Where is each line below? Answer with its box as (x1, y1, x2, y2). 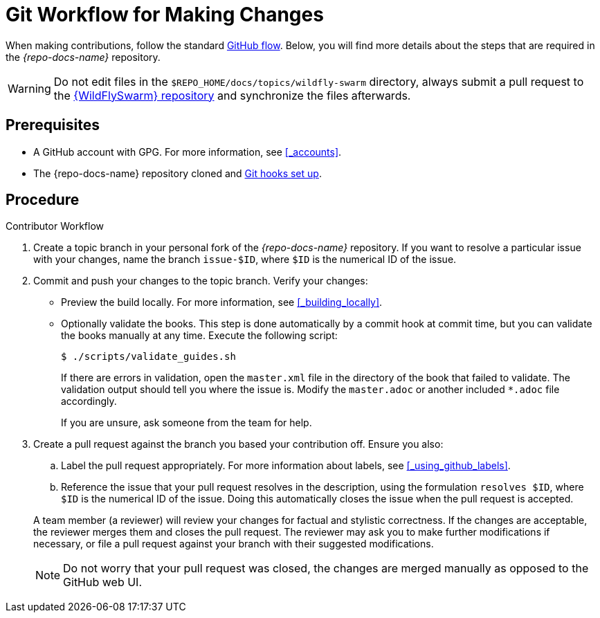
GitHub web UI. (63, 575, 142, 590)
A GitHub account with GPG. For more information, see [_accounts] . (33, 145, 342, 158)
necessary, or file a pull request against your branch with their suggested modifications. (33, 538, 434, 550)
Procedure (6, 191, 80, 209)
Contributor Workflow (6, 220, 104, 233)
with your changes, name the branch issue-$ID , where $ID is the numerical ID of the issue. (33, 253, 457, 266)
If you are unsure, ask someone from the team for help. (61, 417, 312, 429)
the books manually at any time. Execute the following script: (61, 329, 338, 342)
